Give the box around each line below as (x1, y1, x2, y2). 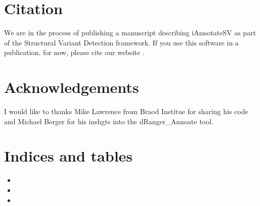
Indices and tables (4, 145, 133, 166)
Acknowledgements (4, 77, 139, 97)
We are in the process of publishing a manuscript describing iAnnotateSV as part (4, 27, 256, 38)
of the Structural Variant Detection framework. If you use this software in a (4, 37, 239, 47)
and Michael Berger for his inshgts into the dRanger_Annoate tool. (4, 116, 213, 126)
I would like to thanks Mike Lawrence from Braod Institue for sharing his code (4, 106, 248, 117)
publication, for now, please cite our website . (4, 47, 145, 58)
